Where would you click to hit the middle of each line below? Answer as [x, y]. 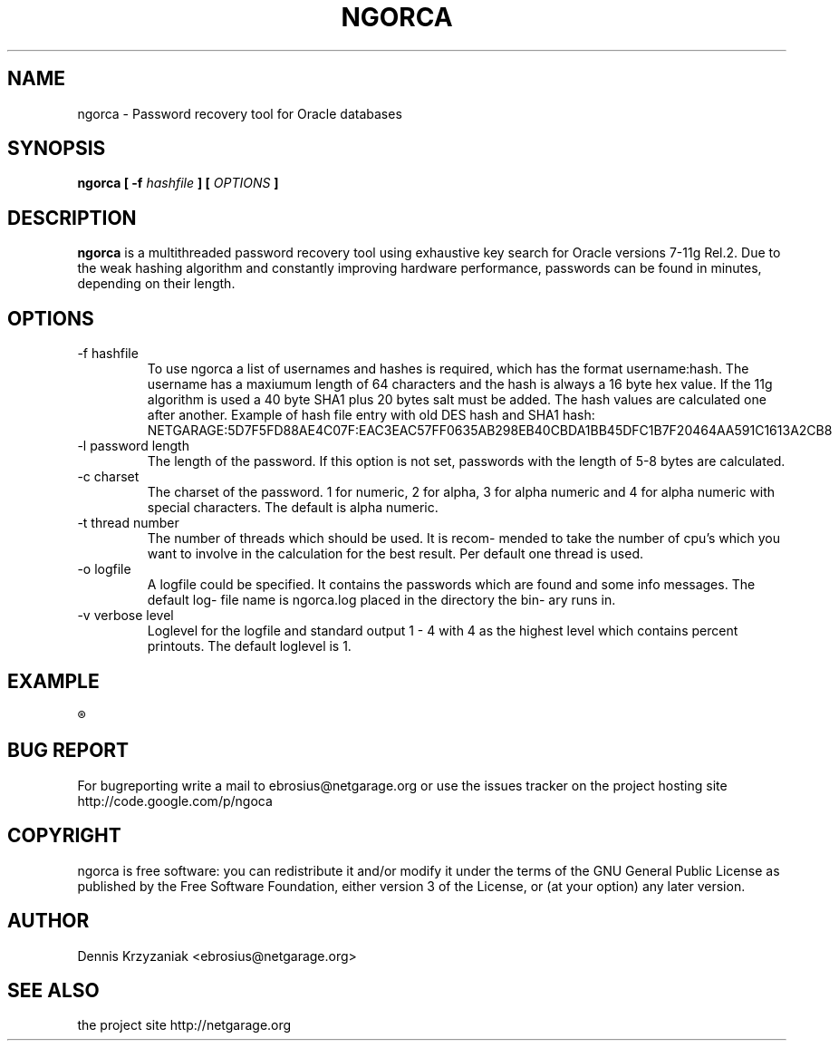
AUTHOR [48, 921]
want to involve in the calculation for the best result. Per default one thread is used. [395, 554]
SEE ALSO [53, 990]
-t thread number [128, 523]
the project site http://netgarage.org [184, 1025]
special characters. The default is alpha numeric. [293, 508]
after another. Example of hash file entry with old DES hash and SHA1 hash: [371, 415]
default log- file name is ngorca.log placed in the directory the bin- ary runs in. [381, 600]
